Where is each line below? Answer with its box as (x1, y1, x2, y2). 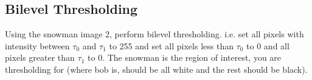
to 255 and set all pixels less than (109, 39, 234, 52)
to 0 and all (246, 39, 289, 52)
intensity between (5, 39, 70, 52)
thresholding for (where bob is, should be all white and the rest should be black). (5, 63, 308, 75)
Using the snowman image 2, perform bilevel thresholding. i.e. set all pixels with (5, 28, 304, 40)
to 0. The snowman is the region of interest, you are (88, 51, 282, 64)
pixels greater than (5, 51, 75, 64)
